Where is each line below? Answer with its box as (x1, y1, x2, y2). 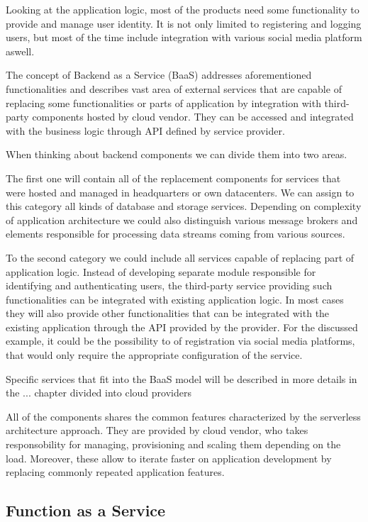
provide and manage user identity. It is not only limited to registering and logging (6, 16, 362, 30)
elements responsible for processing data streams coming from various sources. (6, 226, 345, 241)
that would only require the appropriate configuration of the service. (6, 348, 303, 362)
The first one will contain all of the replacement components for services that (6, 170, 341, 185)
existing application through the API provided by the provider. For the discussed (6, 319, 358, 334)
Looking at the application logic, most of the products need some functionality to (6, 2, 359, 16)
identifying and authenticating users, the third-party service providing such (6, 278, 333, 293)
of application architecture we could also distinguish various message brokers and (6, 212, 358, 227)
